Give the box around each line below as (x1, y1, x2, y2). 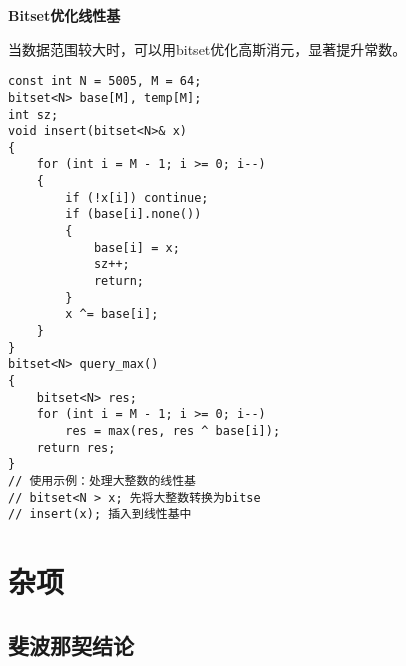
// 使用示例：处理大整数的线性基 (8, 473, 196, 488)
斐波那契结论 (8, 629, 134, 660)
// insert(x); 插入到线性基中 (8, 507, 192, 522)
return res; (36, 440, 116, 455)
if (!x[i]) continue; (65, 190, 209, 205)
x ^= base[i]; (65, 307, 159, 322)
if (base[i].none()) (65, 207, 202, 222)
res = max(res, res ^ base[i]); (65, 423, 281, 438)
